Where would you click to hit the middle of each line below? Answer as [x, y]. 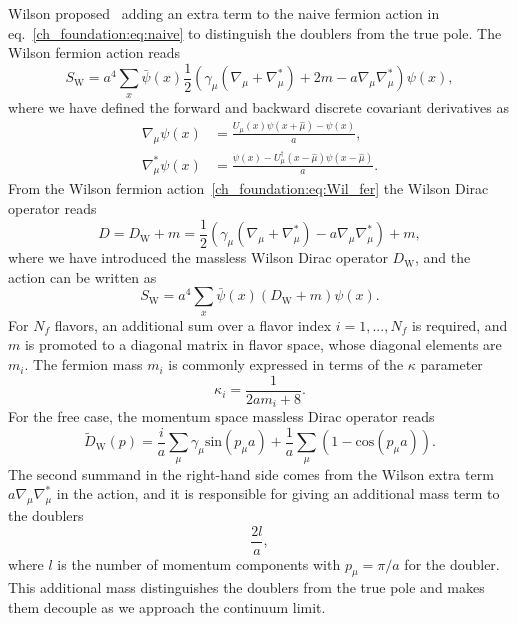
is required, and [459, 324]
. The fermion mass [83, 364]
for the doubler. [452, 563]
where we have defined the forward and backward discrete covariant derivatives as [258, 106]
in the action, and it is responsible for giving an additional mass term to [278, 493]
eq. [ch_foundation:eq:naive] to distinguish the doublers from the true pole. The [255, 32]
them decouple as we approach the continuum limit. [167, 607]
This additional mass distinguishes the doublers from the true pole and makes [246, 587]
